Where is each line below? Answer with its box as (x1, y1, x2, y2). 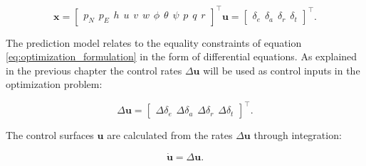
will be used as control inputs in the (203, 62, 360, 77)
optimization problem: (6, 77, 103, 92)
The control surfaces (6, 128, 94, 143)
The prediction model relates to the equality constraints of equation (6, 35, 302, 50)
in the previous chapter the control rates (6, 62, 182, 77)
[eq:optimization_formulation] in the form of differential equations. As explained (6, 49, 357, 64)
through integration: (253, 128, 342, 143)
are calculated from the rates (107, 128, 233, 143)
